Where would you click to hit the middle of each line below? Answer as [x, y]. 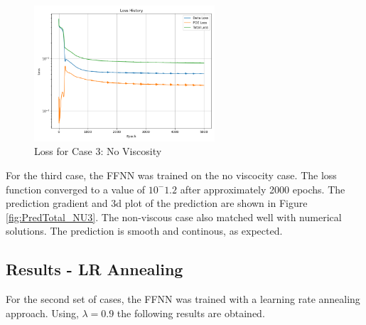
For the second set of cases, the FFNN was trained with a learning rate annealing [183, 299]
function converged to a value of [76, 189]
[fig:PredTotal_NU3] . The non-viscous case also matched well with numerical [174, 217]
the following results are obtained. [191, 313]
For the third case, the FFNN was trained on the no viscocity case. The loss [171, 175]
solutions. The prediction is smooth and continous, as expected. [144, 231]
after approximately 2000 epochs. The [263, 189]
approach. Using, [42, 313]
